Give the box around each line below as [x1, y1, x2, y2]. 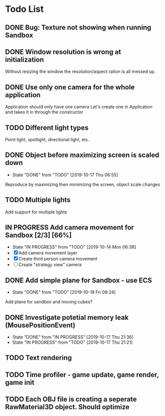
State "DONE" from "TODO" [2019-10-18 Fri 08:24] [12, 289, 116, 295]
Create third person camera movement [18, 256, 98, 262]
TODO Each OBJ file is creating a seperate [5, 395, 137, 404]
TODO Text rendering [5, 354, 72, 362]
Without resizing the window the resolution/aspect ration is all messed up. [5, 68, 156, 75]
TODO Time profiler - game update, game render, [5, 370, 159, 379]
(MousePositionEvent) [5, 321, 76, 329]
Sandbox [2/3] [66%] [5, 231, 72, 240]
